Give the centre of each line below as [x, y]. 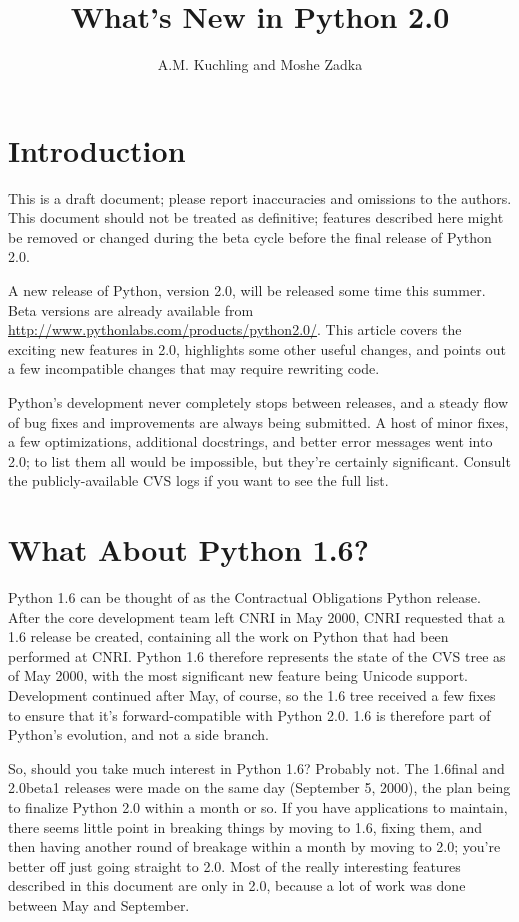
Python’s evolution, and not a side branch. [138, 734]
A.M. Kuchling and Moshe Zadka [260, 64]
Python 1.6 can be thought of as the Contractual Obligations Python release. [244, 597]
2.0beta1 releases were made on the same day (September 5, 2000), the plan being [259, 787]
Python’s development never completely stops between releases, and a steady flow [258, 402]
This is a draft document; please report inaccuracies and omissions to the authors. [260, 197]
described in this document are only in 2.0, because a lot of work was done [237, 885]
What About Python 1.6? [188, 549]
